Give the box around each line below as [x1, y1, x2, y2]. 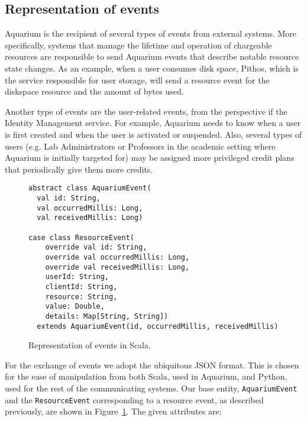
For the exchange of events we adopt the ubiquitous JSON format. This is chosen [5, 358, 299, 371]
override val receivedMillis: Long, [45, 263, 190, 271]
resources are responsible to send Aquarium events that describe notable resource [5, 50, 299, 63]
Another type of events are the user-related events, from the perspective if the [5, 105, 287, 117]
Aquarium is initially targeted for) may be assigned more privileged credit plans [5, 151, 295, 164]
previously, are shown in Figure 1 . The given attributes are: [5, 405, 222, 417]
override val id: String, [45, 243, 147, 252]
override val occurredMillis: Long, [45, 252, 190, 261]
